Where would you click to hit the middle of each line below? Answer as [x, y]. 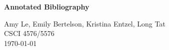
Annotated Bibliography [47, 6]
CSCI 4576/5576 [29, 33]
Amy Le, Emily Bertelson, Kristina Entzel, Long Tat [85, 23]
